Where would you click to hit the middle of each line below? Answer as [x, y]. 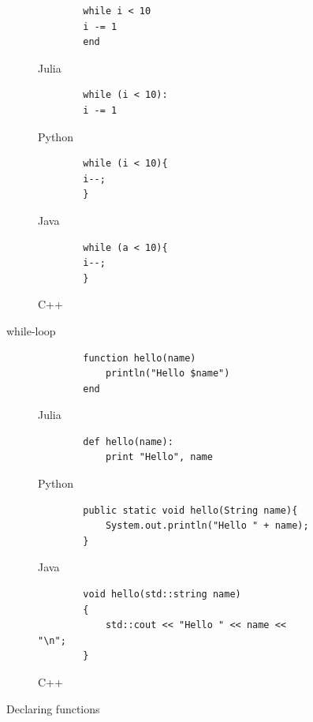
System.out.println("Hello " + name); [207, 526]
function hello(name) [140, 358]
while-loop [31, 330]
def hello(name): [128, 441]
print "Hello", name [159, 457]
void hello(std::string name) [162, 595]
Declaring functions [53, 708]
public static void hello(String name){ [190, 510]
